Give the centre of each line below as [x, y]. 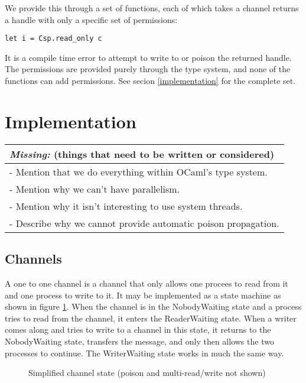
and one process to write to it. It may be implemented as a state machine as [143, 295]
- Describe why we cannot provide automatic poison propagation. [144, 223]
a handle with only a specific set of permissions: [91, 19]
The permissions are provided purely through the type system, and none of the [148, 69]
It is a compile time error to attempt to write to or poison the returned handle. [148, 57]
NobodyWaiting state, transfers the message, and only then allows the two [139, 341]
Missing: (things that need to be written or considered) [142, 154]
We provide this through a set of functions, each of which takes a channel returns [152, 8]
